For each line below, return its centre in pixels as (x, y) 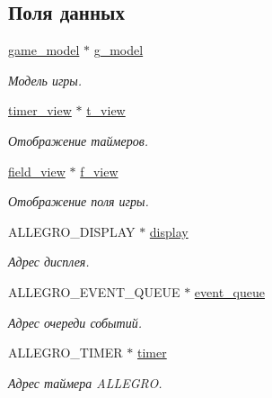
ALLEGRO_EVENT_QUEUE (94, 291)
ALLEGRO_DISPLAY (72, 231)
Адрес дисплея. (49, 262)
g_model (118, 50)
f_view (99, 171)
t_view (106, 110)
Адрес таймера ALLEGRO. (85, 382)
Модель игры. (45, 80)
